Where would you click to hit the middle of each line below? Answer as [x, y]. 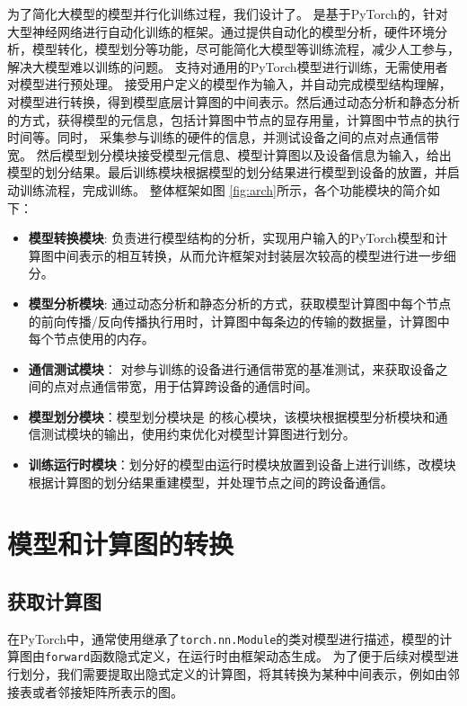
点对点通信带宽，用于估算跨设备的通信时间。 [185, 386]
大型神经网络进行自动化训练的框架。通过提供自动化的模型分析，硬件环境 [221, 31]
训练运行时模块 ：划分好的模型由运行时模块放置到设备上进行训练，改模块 [242, 465]
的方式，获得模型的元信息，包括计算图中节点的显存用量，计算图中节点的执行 [233, 119]
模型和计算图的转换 [121, 544]
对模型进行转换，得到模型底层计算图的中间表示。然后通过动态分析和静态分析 [233, 101]
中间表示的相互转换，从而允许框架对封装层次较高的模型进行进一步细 [255, 255]
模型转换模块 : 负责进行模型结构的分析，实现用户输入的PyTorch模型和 [232, 238]
